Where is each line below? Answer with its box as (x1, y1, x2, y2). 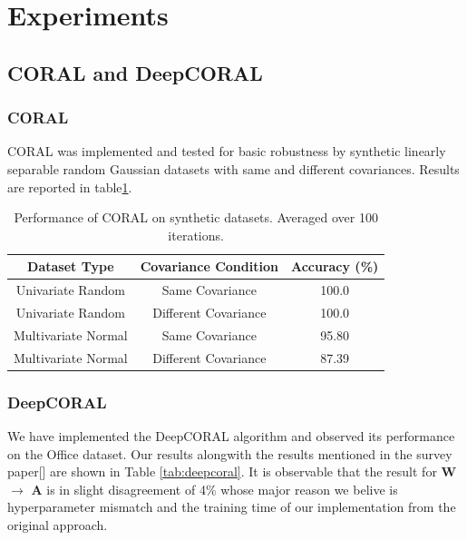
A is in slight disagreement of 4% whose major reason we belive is (31, 479, 398, 498)
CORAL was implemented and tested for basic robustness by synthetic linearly (7, 142, 446, 161)
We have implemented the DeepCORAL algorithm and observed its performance (7, 427, 455, 446)
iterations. (168, 225, 224, 244)
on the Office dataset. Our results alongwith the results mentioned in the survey (7, 444, 452, 463)
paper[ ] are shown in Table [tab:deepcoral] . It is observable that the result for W (7, 462, 457, 481)
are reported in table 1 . (7, 177, 132, 196)
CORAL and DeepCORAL (7, 58, 263, 86)
